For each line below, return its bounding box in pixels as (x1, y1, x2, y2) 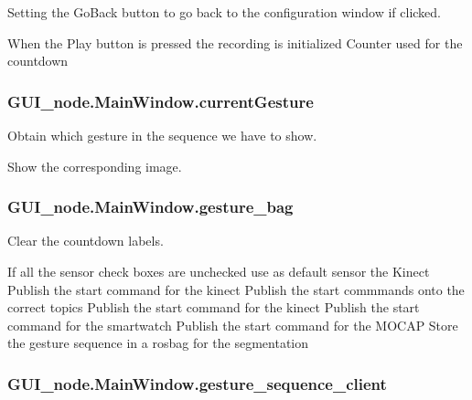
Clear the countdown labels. (7, 231, 164, 250)
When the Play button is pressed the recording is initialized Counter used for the (7, 33, 463, 52)
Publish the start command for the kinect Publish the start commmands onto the (7, 279, 465, 299)
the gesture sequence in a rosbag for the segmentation (7, 333, 308, 353)
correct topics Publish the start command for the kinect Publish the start (7, 298, 420, 317)
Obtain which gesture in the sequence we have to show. (7, 126, 317, 144)
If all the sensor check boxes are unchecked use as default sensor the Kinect (7, 262, 430, 280)
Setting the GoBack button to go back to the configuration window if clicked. (7, 3, 442, 21)
